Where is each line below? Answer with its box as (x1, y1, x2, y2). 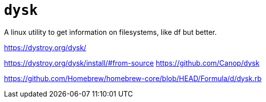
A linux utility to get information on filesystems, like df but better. (4, 27, 217, 36)
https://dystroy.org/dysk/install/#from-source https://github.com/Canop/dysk (4, 58, 259, 67)
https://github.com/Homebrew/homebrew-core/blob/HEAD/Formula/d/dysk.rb (4, 74, 262, 83)
